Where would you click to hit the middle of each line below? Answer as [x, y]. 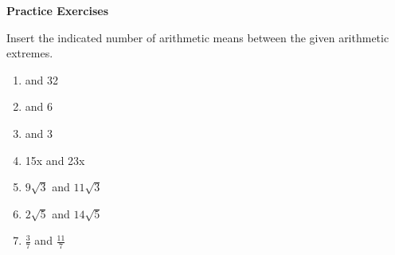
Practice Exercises [58, 10]
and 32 [42, 79]
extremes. [30, 53]
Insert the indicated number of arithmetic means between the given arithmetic [198, 37]
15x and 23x [55, 160]
